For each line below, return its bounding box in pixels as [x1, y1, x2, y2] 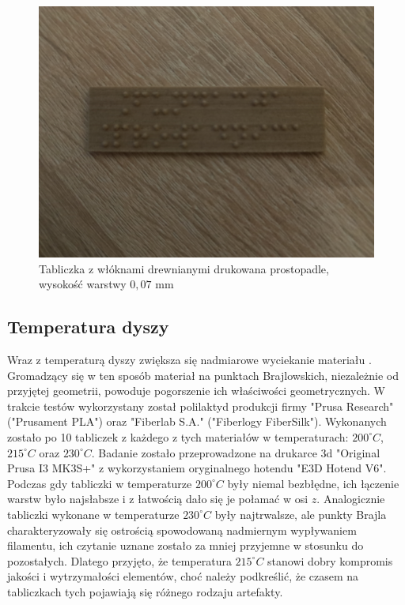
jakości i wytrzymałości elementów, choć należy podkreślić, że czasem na [7, 568, 359, 584]
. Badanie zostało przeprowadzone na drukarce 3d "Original [91, 444, 380, 460]
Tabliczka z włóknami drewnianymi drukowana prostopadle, [39, 260, 329, 276]
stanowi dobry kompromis [267, 552, 393, 569]
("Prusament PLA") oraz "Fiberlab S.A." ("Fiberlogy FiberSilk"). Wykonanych [7, 413, 387, 430]
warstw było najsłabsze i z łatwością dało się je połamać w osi [7, 490, 308, 507]
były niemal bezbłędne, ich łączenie [227, 475, 399, 491]
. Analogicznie [316, 490, 385, 507]
